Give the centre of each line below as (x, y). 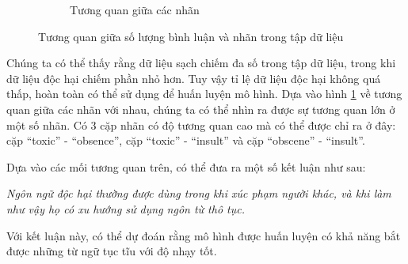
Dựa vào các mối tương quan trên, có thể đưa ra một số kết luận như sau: (186, 166)
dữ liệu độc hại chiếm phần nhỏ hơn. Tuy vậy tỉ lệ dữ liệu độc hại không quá (194, 78)
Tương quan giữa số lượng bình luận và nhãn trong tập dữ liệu (191, 36)
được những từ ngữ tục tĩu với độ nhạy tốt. (112, 251)
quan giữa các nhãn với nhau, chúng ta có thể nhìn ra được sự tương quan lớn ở (201, 109)
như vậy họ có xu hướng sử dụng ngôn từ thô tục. (126, 208)
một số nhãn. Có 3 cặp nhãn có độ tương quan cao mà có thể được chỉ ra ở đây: (201, 124)
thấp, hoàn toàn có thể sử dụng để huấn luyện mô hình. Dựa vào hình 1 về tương (204, 94)
